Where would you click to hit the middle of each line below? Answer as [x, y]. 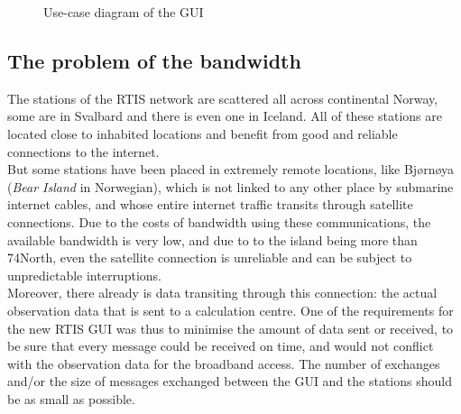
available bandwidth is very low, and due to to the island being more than [212, 239]
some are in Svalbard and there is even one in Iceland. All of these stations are [225, 116]
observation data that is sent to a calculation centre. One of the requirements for [230, 310]
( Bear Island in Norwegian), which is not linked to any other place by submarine [230, 186]
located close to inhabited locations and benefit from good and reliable [203, 133]
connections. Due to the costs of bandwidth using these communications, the [219, 221]
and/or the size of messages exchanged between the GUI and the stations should [230, 381]
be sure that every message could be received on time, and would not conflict [221, 346]
